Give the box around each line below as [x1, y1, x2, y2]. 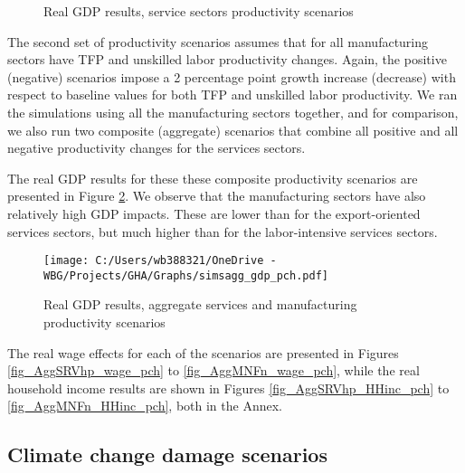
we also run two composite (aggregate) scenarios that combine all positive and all [7, 120, 459, 139]
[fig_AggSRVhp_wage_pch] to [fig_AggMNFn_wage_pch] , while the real [7, 361, 420, 380]
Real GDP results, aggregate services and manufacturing [43, 295, 357, 314]
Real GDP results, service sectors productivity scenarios [43, 2, 354, 20]
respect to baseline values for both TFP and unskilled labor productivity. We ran [7, 85, 458, 104]
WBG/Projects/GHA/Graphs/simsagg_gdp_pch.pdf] [43, 269, 328, 282]
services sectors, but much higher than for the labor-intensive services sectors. [7, 222, 438, 241]
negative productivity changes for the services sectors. [7, 138, 306, 157]
